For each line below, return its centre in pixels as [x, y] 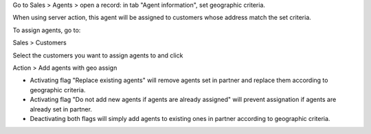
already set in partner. [61, 109]
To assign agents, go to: [47, 30]
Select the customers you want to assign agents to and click [98, 55]
